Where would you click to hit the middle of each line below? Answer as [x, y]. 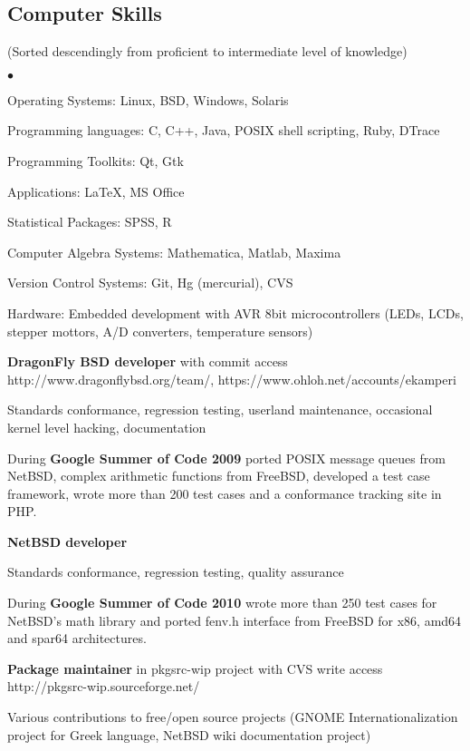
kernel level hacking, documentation [107, 427]
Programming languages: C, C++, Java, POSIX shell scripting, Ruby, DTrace [224, 130]
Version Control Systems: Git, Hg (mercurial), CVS [150, 283]
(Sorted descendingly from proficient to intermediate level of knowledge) [207, 51]
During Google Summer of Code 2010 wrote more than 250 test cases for [222, 603]
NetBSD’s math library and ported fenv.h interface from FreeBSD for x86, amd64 [235, 620]
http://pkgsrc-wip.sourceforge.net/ [104, 686]
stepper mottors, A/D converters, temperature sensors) [160, 331]
